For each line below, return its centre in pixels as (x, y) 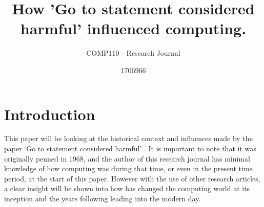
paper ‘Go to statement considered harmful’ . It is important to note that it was (130, 148)
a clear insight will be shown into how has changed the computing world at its (127, 188)
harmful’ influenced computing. (133, 28)
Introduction (50, 114)
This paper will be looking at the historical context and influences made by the (128, 138)
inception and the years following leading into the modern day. (103, 198)
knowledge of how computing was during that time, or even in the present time (128, 168)
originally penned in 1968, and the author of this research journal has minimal (127, 158)
